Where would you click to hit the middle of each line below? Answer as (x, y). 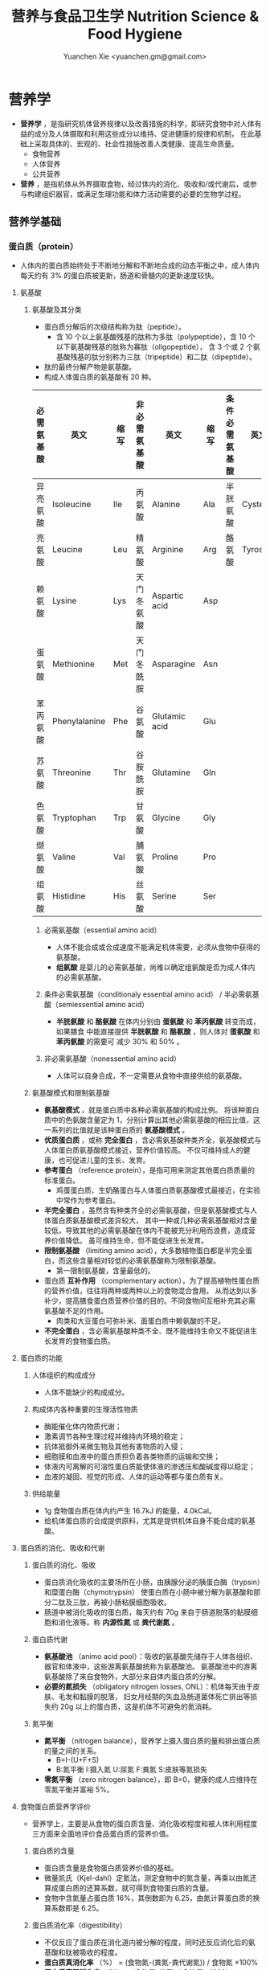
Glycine (166, 818)
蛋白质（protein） (43, 246)
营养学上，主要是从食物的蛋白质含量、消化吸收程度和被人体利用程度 (145, 1824)
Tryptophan (74, 818)
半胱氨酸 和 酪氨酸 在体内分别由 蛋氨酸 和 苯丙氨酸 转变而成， (158, 1022)
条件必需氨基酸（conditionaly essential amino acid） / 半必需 (145, 994)
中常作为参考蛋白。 (88, 1200)
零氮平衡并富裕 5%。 (79, 1790)
